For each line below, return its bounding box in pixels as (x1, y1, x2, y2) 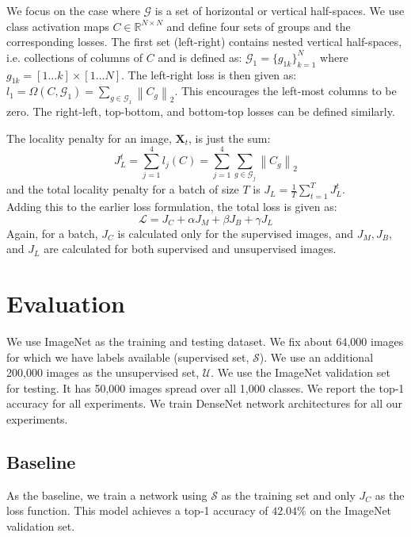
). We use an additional (259, 348, 374, 365)
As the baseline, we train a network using (6, 486, 207, 503)
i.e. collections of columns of (6, 48, 143, 65)
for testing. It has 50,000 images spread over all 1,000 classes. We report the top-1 (6, 379, 405, 396)
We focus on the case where (6, 2, 140, 18)
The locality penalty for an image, (6, 129, 172, 146)
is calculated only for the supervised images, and (117, 224, 353, 241)
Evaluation (6, 287, 125, 320)
